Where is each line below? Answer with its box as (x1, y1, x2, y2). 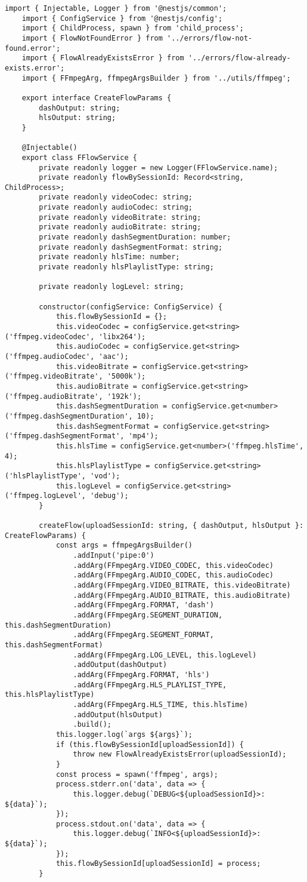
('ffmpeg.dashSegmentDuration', (5, 411, 133, 420)
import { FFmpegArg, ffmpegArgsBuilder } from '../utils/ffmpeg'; (21, 73, 291, 82)
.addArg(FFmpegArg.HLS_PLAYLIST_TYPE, (73, 680, 227, 689)
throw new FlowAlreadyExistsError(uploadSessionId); (73, 750, 287, 759)
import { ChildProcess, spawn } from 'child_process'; (21, 24, 244, 33)
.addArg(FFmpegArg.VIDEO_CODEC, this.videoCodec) (73, 561, 274, 570)
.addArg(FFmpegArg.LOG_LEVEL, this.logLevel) (73, 650, 257, 659)
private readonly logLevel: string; (39, 282, 184, 291)
